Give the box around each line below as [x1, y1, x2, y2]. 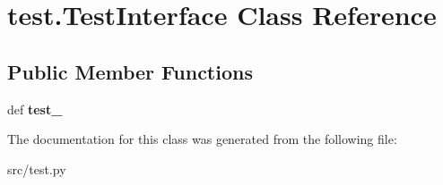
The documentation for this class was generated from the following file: [7, 130, 397, 148]
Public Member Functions [7, 57, 253, 85]
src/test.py [7, 159, 66, 178]
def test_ [7, 99, 63, 118]
